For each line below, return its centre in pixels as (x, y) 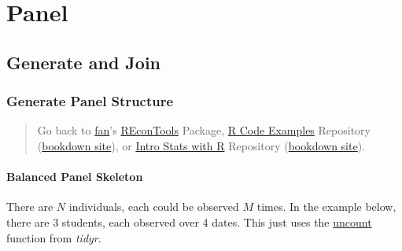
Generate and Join (84, 62)
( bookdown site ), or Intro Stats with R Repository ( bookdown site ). (201, 145)
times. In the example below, (326, 207)
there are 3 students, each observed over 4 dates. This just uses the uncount (189, 221)
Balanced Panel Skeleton (75, 177)
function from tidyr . (54, 237)
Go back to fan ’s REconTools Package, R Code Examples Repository (204, 130)
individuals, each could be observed (154, 207)
